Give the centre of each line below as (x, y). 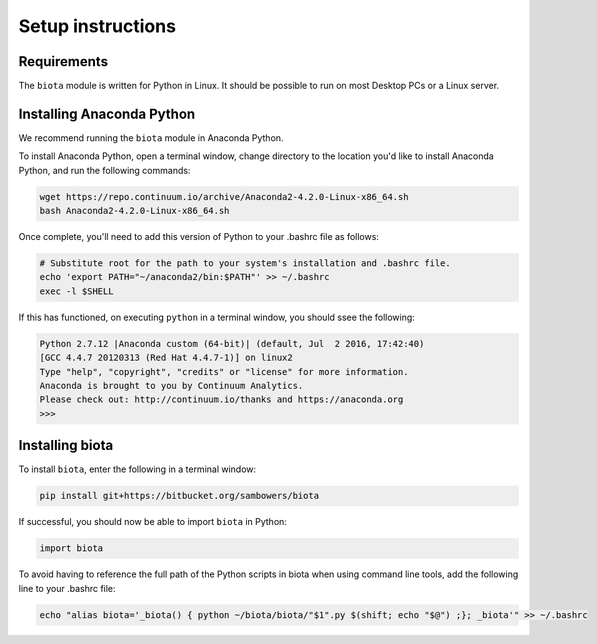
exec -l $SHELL (76, 291)
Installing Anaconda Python (107, 113)
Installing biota (66, 445)
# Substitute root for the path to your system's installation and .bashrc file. (245, 263)
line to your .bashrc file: (67, 588)
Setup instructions (97, 26)
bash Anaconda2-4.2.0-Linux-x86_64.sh (134, 211)
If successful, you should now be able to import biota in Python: (152, 522)
